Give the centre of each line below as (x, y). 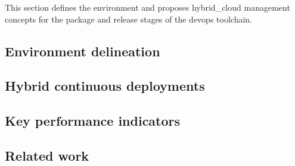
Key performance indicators (93, 121)
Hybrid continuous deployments (105, 86)
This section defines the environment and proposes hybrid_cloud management (147, 7)
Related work (47, 155)
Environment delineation (83, 51)
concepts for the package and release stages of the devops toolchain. (128, 19)
